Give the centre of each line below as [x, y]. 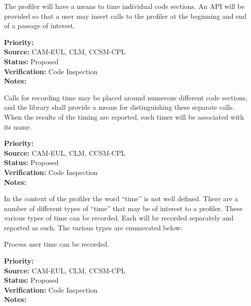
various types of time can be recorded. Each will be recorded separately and [119, 218]
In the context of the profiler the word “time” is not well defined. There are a [121, 198]
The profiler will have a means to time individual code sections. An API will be [124, 6]
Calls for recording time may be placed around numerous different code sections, [126, 97]
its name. [18, 126]
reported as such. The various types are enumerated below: [93, 227]
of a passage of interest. [40, 25]
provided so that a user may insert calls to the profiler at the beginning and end [125, 16]
